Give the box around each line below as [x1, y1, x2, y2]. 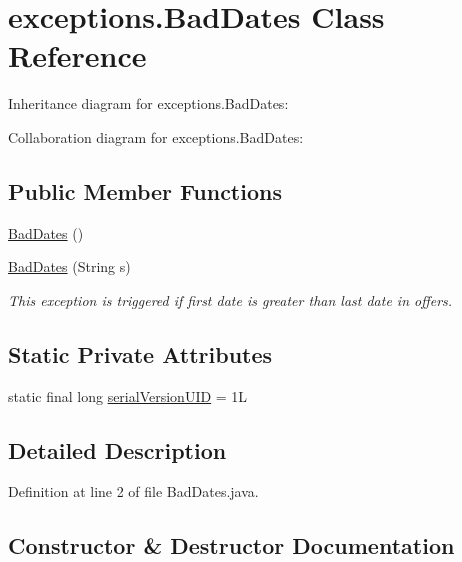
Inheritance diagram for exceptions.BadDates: [8, 93, 289, 114]
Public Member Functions [8, 175, 282, 206]
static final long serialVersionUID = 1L [8, 385, 248, 406]
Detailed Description [8, 434, 227, 465]
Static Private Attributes [8, 338, 273, 369]
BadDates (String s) [8, 256, 131, 277]
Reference [8, 35, 147, 76]
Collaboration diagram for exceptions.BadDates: [8, 126, 304, 147]
